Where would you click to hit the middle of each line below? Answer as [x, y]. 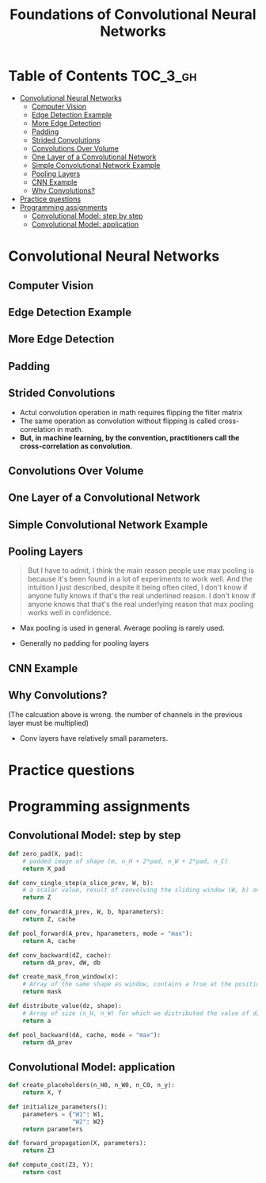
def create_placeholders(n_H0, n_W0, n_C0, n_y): [92, 1086]
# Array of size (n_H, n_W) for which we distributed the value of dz [141, 1013]
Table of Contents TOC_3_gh [103, 76]
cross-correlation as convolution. [76, 446]
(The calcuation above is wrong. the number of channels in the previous [125, 714]
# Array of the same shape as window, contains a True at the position [143, 984]
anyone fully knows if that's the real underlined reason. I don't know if [141, 596]
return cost [42, 1173]
